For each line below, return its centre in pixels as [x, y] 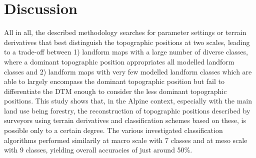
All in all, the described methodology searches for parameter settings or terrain [125, 32]
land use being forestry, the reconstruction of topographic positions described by [127, 110]
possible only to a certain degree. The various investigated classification [113, 130]
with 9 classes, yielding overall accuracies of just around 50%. [98, 150]
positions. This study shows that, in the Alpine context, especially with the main [128, 101]
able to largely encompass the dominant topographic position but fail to [114, 81]
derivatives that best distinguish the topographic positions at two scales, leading [127, 42]
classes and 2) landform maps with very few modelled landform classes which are [128, 71]
